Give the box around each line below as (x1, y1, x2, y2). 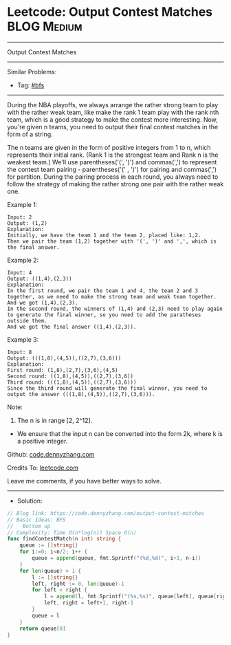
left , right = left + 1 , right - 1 (43, 600, 134, 606)
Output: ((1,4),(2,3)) (7, 275, 72, 282)
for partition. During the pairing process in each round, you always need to (7, 173, 219, 181)
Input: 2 (7, 214, 32, 221)
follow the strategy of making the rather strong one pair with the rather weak (7, 179, 224, 188)
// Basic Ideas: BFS (7, 516, 67, 523)
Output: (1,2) (7, 219, 48, 227)
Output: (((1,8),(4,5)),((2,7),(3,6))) (7, 355, 122, 362)
